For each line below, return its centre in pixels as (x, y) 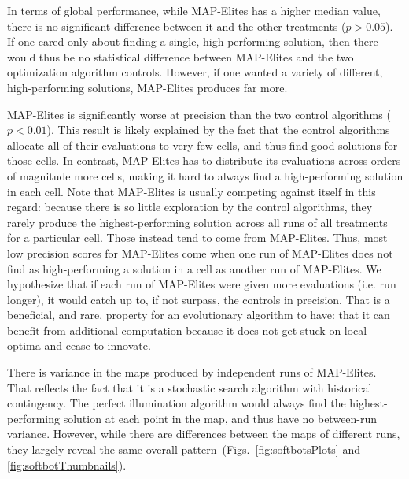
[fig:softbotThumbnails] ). (67, 464)
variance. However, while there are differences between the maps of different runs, (204, 434)
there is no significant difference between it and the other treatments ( (177, 26)
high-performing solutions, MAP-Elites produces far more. (147, 87)
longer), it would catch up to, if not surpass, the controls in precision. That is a (199, 299)
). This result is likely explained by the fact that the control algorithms (218, 130)
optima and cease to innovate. (79, 345)
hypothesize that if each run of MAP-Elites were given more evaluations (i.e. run (202, 284)
